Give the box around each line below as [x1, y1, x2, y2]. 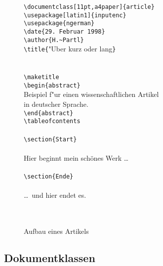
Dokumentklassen [4, 250, 95, 265]
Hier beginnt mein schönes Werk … [24, 152, 129, 163]
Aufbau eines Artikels [24, 226, 89, 236]
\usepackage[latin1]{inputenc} [24, 11, 126, 19]
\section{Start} [24, 135, 77, 143]
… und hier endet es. [24, 190, 86, 200]
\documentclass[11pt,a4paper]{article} [24, 3, 155, 10]
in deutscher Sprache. [24, 99, 88, 109]
